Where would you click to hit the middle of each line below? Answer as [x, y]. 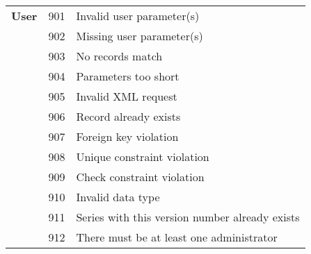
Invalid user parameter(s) [138, 16]
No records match [119, 56]
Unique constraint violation [143, 156]
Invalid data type [118, 197]
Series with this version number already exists [188, 217]
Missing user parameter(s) [139, 36]
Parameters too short [128, 76]
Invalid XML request [127, 96]
